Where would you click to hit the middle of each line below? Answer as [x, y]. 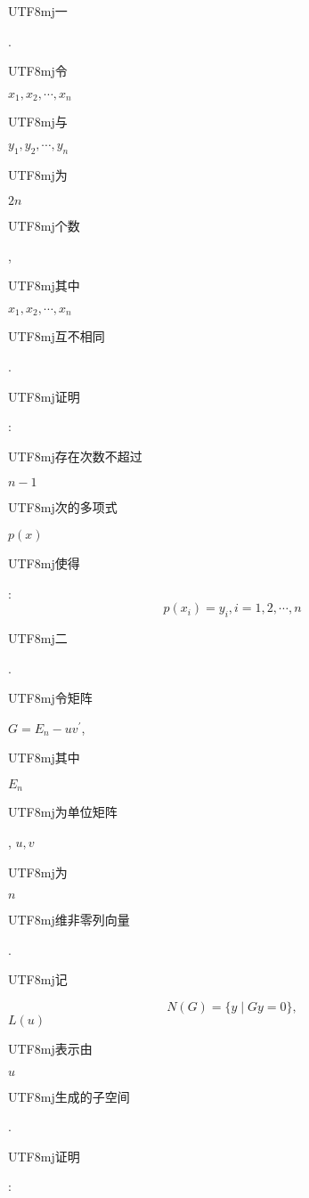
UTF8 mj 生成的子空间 [69, 1096]
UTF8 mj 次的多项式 [63, 507]
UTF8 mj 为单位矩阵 [63, 812]
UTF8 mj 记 [38, 979]
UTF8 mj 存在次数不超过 [75, 456]
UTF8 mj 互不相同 [57, 336]
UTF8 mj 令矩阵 [50, 698]
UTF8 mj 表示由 [50, 1048]
